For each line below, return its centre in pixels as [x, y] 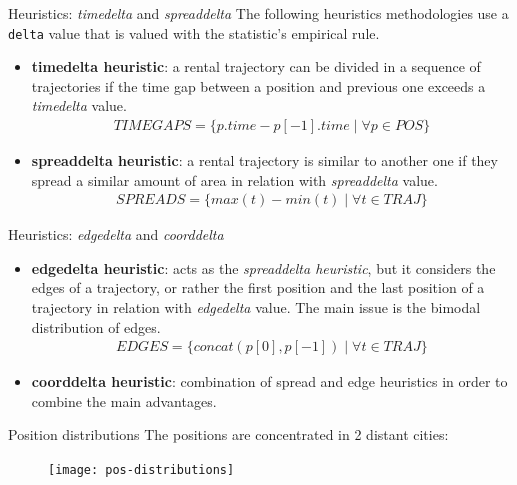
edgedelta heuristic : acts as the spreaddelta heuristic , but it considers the [263, 267]
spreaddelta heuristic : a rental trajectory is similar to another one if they [264, 160]
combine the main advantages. [124, 400]
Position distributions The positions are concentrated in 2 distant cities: [228, 434]
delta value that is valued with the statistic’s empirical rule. [194, 32]
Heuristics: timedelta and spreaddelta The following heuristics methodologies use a [258, 13]
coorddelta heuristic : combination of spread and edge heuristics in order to [269, 381]
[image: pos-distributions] [141, 470]
